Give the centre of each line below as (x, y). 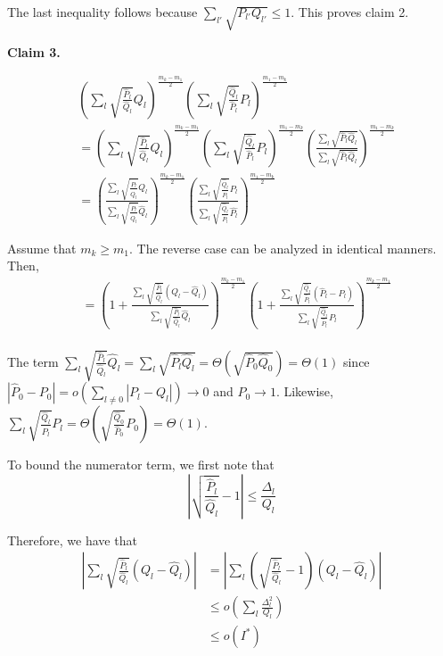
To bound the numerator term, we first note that (141, 465)
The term (33, 361)
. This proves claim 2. (350, 12)
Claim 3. (34, 51)
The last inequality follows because (103, 12)
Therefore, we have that (72, 540)
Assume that (42, 248)
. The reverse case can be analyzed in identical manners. (283, 248)
